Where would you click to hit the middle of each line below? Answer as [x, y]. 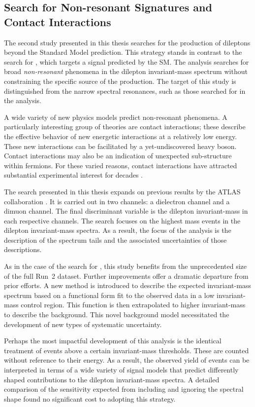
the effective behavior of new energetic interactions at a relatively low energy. [121, 136]
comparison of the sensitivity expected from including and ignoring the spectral [124, 389]
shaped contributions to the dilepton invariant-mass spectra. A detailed [112, 379]
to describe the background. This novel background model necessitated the [117, 314]
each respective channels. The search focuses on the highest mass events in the [122, 220]
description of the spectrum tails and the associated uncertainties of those [115, 240]
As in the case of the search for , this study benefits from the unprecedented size [125, 266]
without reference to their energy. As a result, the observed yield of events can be [127, 360]
